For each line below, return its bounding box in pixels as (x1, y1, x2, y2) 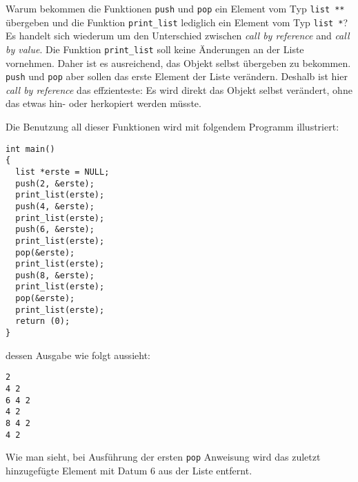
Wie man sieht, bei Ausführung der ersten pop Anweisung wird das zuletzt (6, 450, 321, 464)
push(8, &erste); (15, 270, 95, 280)
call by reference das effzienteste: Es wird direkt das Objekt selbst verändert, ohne (6, 82, 352, 97)
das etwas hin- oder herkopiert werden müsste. (6, 96, 201, 110)
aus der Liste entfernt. (158, 463, 252, 477)
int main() (6, 144, 55, 154)
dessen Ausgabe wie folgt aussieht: (6, 347, 150, 362)
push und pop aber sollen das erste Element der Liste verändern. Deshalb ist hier (6, 69, 348, 84)
